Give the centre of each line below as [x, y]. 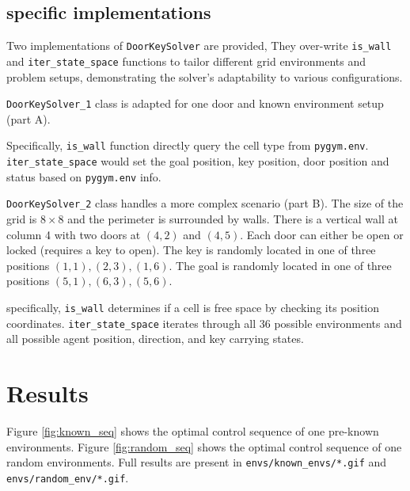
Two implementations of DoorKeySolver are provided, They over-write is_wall [199, 46]
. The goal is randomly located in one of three [280, 265]
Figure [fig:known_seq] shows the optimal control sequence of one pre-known [193, 430]
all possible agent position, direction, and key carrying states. [155, 339]
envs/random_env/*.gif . [68, 477]
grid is [22, 218]
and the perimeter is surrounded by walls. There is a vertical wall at [233, 218]
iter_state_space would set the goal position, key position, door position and [198, 161]
